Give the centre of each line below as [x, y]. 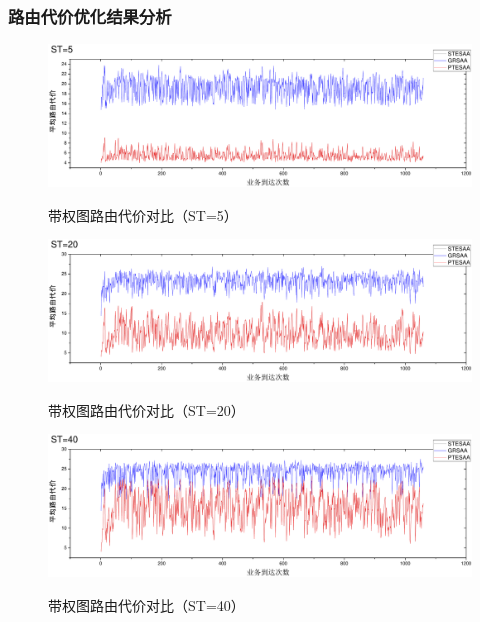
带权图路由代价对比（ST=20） [146, 409]
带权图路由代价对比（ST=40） [146, 604]
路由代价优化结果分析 [90, 15]
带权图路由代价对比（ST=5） [143, 214]
